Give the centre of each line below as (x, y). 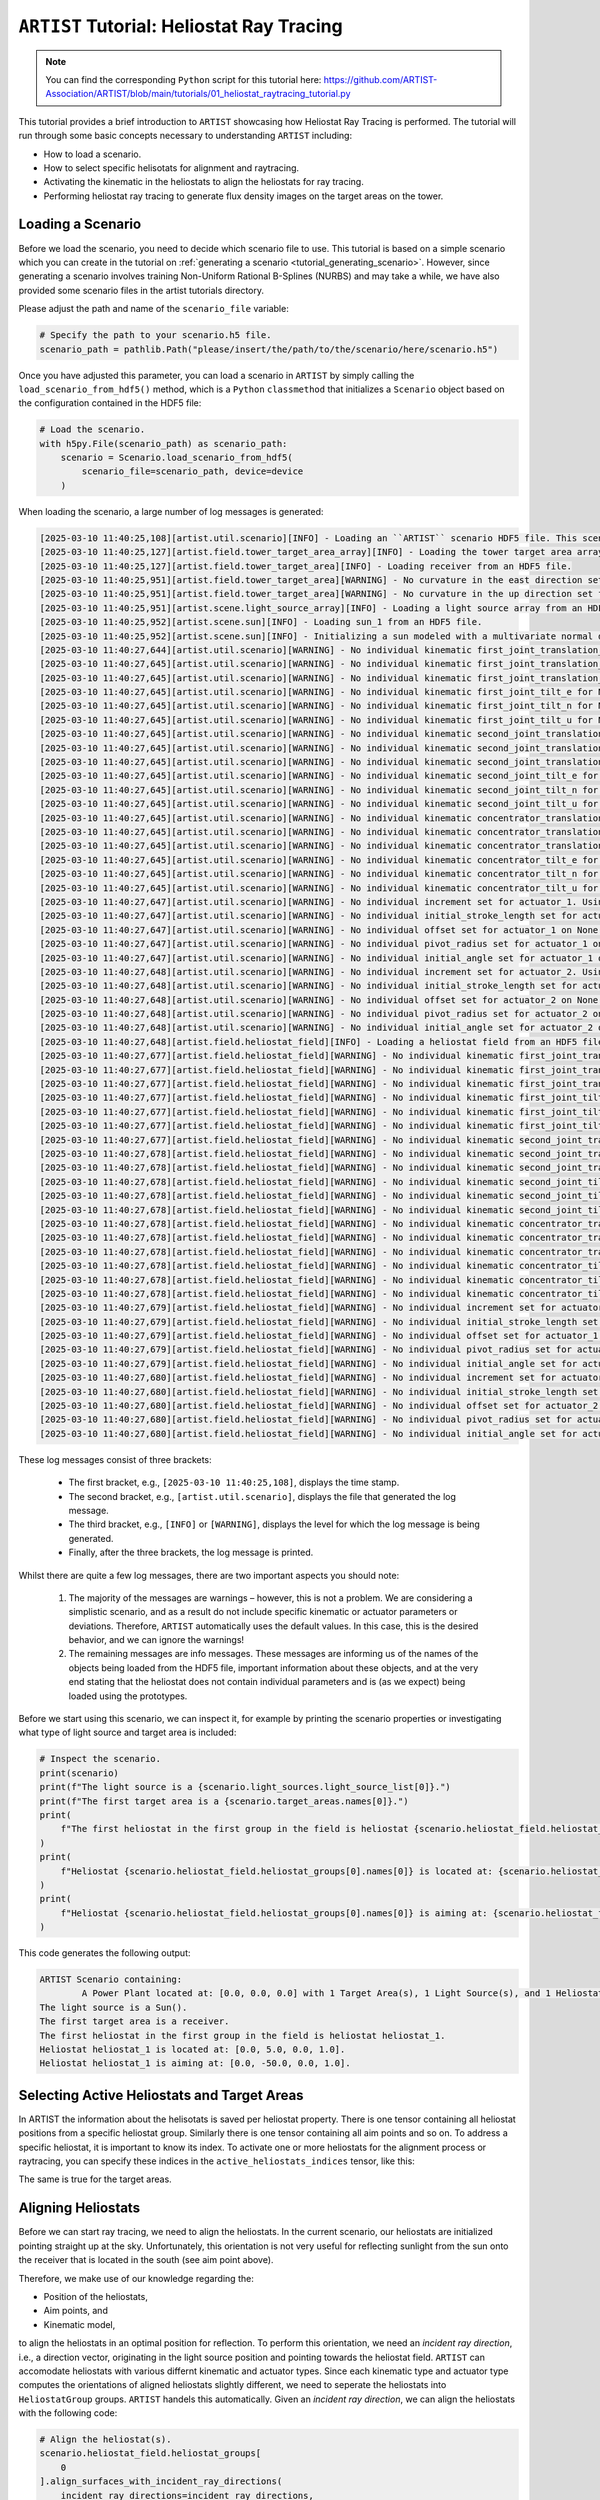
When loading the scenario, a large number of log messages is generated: (171, 511)
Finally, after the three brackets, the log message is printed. (191, 1552)
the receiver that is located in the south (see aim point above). (146, 2260)
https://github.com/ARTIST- (380, 79)
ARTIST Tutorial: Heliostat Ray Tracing (181, 26)
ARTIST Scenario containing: (111, 1979)
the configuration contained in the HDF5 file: (110, 403)
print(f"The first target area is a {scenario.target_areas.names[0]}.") (224, 1801)
